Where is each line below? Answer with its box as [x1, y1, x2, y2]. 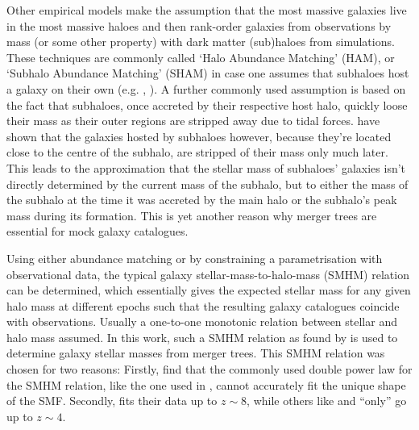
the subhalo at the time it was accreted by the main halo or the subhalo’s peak [6, 191, 397, 208]
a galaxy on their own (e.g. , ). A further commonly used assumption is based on [6, 80, 406, 97]
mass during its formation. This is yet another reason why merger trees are [6, 207, 377, 223]
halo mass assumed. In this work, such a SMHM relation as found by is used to [6, 328, 398, 345]
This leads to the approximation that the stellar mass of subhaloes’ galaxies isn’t [6, 159, 406, 176]
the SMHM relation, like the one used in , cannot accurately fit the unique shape [6, 376, 406, 393]
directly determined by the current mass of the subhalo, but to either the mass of [6, 175, 409, 192]
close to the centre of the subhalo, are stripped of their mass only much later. [6, 144, 388, 161]
